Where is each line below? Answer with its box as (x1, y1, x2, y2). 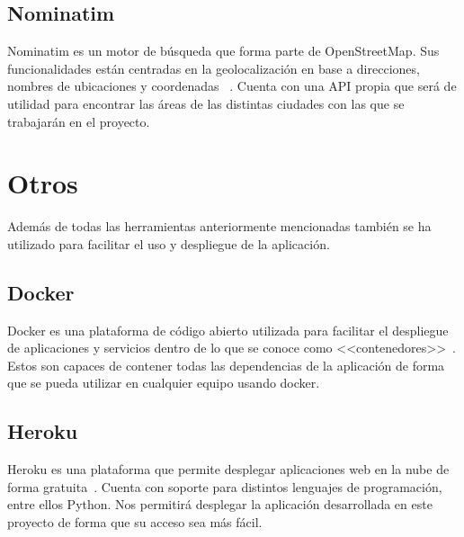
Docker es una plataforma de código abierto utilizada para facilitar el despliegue (7, 320, 449, 339)
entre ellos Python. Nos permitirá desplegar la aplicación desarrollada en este (7, 495, 433, 514)
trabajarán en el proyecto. (7, 112, 150, 130)
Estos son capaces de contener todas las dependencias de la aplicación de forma (7, 355, 445, 374)
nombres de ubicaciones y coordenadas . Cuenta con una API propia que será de (7, 76, 457, 95)
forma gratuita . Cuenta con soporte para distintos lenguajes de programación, (7, 477, 442, 496)
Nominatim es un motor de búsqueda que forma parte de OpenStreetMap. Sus (7, 41, 440, 60)
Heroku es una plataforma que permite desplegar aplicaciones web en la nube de (7, 460, 450, 479)
